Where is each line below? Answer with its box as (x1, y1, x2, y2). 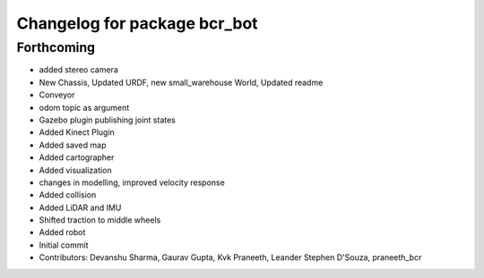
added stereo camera (39, 64, 118, 75)
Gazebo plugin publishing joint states (39, 114, 177, 125)
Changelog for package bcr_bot (16, 13, 259, 33)
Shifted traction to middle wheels (39, 215, 161, 225)
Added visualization (39, 164, 112, 175)
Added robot (39, 227, 86, 238)
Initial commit (39, 240, 89, 250)
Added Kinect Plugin (39, 127, 116, 138)
